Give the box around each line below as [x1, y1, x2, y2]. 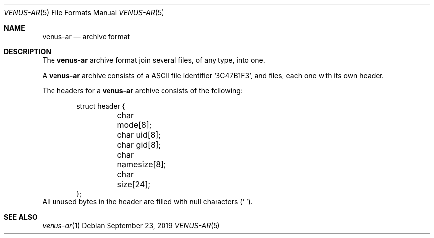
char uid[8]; [117, 130, 161, 140]
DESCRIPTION [4, 47, 52, 56]
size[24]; [117, 179, 151, 189]
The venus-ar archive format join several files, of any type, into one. [42, 56, 265, 64]
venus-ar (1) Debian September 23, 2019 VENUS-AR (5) [42, 221, 220, 230]
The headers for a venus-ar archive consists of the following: [42, 86, 243, 95]
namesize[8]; [117, 159, 166, 169]
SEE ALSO [4, 213, 38, 221]
